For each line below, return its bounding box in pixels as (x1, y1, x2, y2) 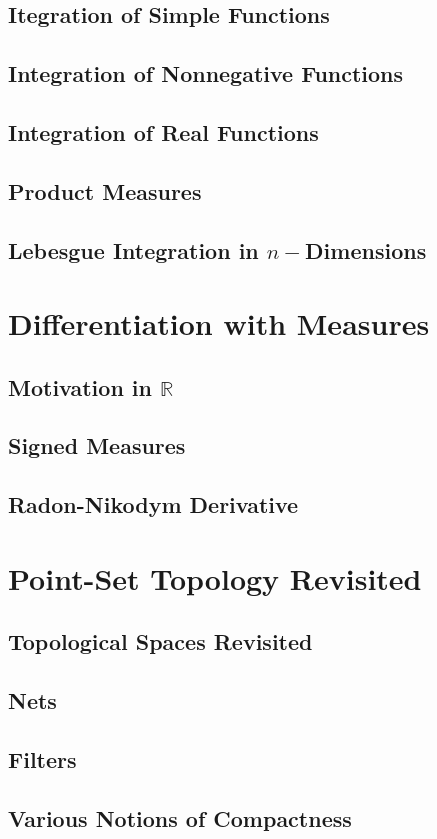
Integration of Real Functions (8, 116, 319, 147)
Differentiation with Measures (8, 303, 430, 344)
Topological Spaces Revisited (8, 626, 313, 657)
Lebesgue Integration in (8, 234, 259, 265)
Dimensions (305, 234, 427, 265)
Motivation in (8, 371, 152, 402)
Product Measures (8, 175, 202, 206)
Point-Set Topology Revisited (8, 557, 422, 598)
